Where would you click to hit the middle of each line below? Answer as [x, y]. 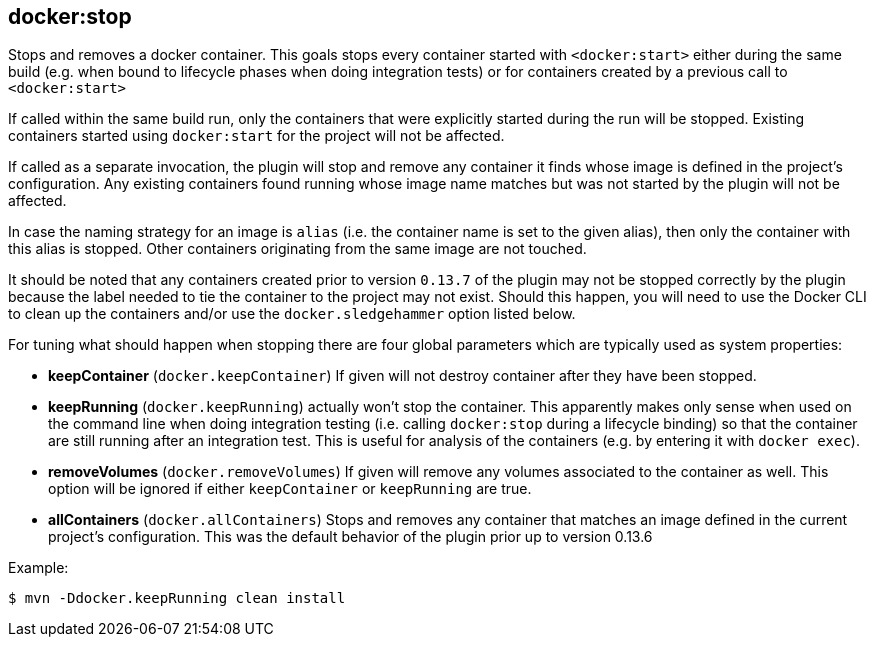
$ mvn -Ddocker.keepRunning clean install [177, 598]
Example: [38, 568]
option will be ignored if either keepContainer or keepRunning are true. [290, 489]
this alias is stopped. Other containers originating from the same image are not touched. [297, 249]
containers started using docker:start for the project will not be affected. [256, 136]
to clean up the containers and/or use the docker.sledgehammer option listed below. [292, 314]
